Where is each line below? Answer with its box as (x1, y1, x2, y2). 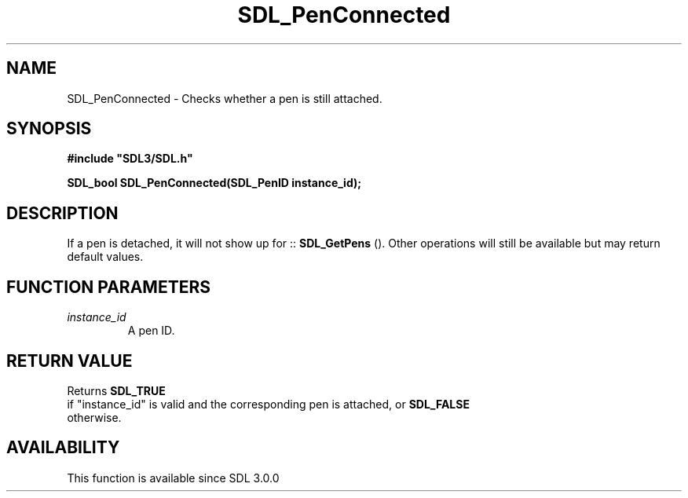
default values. (67, 250, 144, 264)
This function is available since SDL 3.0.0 (67, 471, 280, 485)
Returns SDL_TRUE (67, 383, 166, 397)
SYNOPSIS (6, 119, 92, 139)
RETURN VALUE (6, 350, 133, 371)
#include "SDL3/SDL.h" (67, 152, 193, 166)
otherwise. (67, 410, 122, 424)
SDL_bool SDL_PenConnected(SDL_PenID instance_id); (67, 176, 362, 190)
